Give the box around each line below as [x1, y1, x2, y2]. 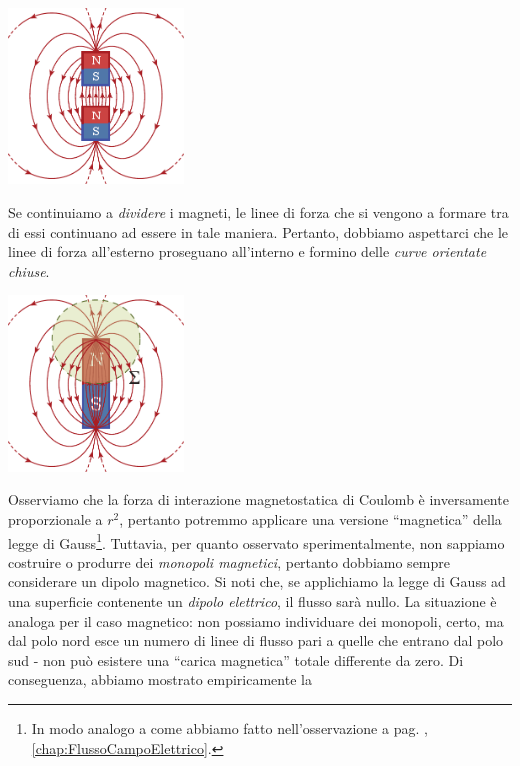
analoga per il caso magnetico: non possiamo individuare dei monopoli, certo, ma [8, 610, 504, 631]
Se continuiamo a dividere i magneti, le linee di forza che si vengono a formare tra [8, 201, 509, 222]
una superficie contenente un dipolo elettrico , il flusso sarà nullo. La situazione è [8, 590, 497, 611]
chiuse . [8, 260, 50, 281]
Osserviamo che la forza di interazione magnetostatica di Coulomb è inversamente [8, 489, 509, 510]
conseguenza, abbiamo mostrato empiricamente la [8, 669, 312, 690]
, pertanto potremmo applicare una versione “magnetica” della [119, 508, 502, 529]
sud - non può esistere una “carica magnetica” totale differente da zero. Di [8, 649, 464, 670]
